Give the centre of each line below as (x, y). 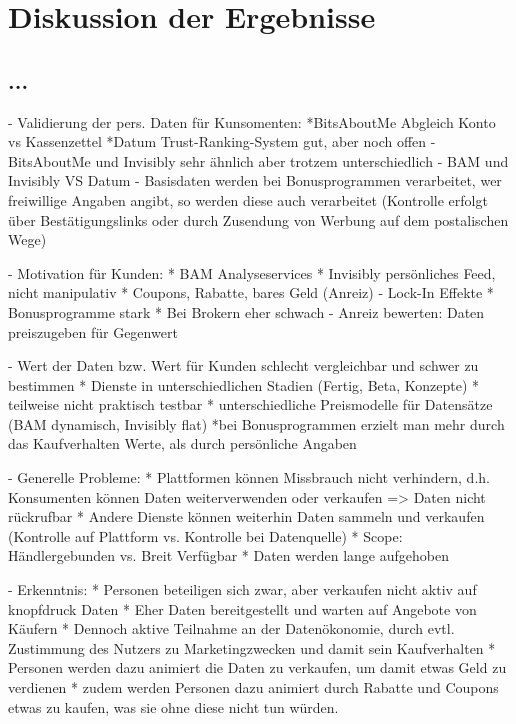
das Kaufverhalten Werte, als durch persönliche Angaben (182, 443)
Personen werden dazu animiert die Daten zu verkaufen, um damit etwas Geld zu (257, 667)
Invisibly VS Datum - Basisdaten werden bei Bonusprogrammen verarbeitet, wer (255, 180)
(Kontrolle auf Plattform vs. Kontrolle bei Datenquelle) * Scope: (205, 535)
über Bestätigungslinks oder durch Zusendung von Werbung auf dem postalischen (258, 219)
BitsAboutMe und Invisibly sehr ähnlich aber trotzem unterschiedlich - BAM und (258, 160)
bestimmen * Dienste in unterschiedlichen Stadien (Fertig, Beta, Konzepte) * (244, 384)
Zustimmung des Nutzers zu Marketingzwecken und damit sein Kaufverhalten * (252, 647)
